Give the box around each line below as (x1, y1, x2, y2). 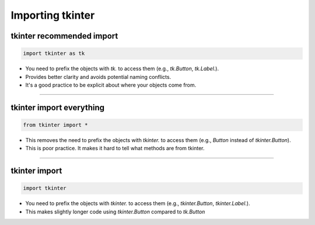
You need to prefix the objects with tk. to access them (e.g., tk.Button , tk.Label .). (25, 65, 219, 72)
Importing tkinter (10, 9, 95, 22)
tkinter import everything (10, 102, 105, 112)
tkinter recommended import (10, 31, 118, 41)
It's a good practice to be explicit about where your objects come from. (25, 81, 197, 88)
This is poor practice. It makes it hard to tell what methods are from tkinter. (25, 145, 205, 152)
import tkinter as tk (23, 50, 85, 57)
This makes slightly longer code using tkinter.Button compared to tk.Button (25, 208, 205, 215)
